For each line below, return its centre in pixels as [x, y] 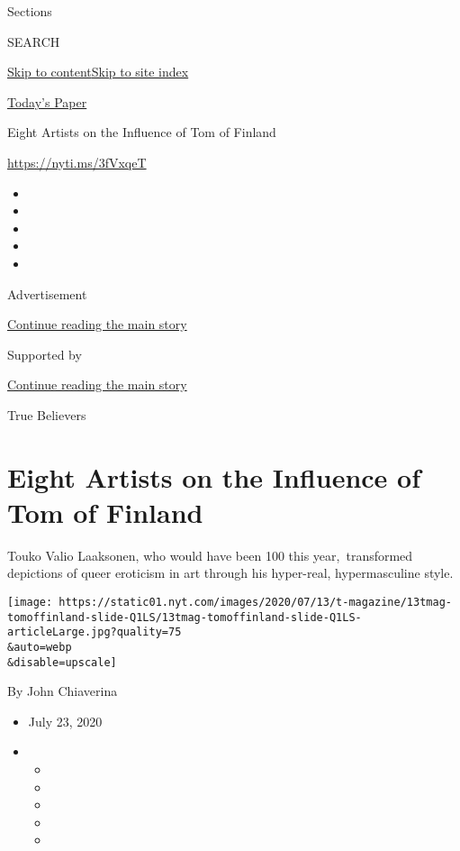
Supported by [45, 354]
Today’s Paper [47, 101]
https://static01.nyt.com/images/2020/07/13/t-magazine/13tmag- [255, 602]
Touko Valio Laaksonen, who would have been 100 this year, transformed [210, 555]
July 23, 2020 [65, 721]
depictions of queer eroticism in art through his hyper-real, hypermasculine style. [230, 573]
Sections [30, 11]
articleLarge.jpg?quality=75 [95, 632]
